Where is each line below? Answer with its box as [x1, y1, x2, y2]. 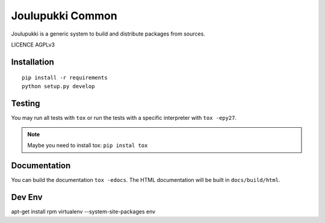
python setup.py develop [22, 83, 95, 90]
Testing [11, 98, 40, 108]
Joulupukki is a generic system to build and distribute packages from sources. [11, 30, 206, 37]
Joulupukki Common [11, 9, 117, 22]
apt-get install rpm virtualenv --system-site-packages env [11, 208, 156, 215]
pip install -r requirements [22, 74, 108, 81]
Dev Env [11, 192, 43, 203]
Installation [11, 57, 54, 67]
